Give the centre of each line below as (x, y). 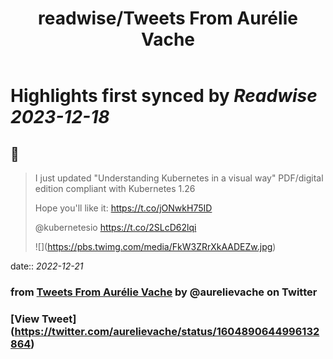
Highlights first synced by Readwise (164, 96)
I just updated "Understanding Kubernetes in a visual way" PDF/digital (179, 178)
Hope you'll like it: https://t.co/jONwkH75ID (123, 208)
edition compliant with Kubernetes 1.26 (115, 188)
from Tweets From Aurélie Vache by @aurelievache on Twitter (164, 292)
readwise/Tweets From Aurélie (168, 18)
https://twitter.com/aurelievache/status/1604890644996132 (167, 331)
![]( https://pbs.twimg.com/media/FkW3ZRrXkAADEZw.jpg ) (155, 246)
